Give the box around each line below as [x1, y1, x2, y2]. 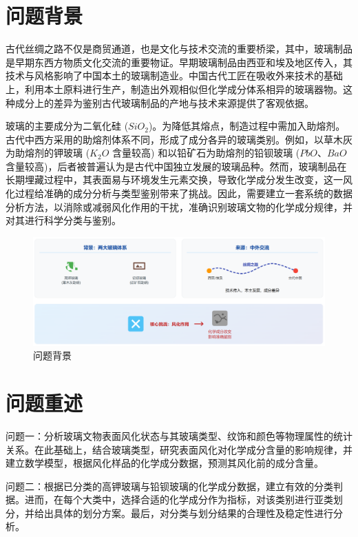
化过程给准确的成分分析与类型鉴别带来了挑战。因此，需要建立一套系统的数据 [6, 186, 352, 201]
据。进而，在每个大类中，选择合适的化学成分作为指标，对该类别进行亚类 [6, 492, 333, 507]
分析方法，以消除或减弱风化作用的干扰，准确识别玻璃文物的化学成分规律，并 [6, 199, 352, 214]
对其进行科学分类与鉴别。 [6, 213, 121, 227]
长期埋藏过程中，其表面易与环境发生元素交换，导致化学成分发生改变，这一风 [6, 172, 352, 187]
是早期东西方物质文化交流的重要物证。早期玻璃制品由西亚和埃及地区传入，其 [6, 54, 352, 69]
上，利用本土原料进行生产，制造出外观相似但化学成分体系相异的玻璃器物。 [6, 81, 343, 96]
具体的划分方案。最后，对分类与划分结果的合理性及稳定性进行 [53, 505, 333, 520]
